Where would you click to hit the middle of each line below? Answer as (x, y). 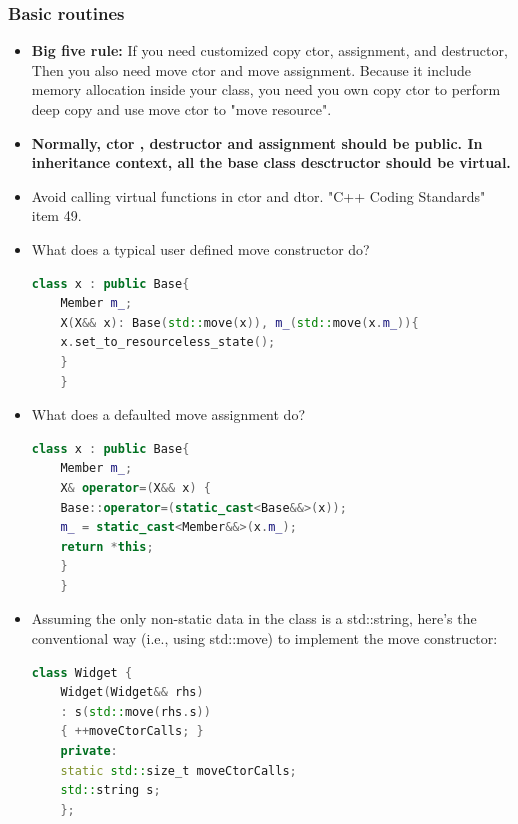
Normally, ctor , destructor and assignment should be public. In (257, 142)
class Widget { (82, 672)
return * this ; (107, 546)
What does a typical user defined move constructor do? (200, 248)
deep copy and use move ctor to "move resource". (181, 109)
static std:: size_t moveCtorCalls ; (178, 770)
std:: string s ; (110, 790)
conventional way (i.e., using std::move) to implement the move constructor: (264, 638)
